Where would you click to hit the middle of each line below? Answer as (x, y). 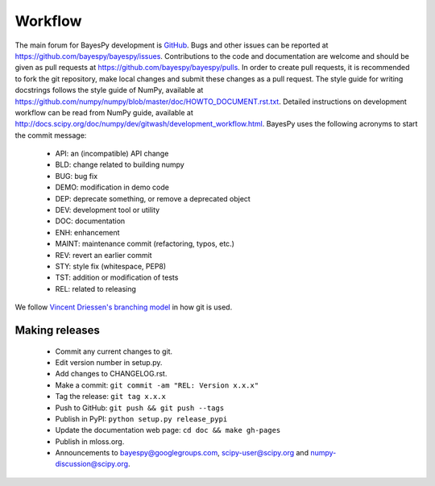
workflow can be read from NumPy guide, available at (104, 112)
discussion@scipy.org (92, 464)
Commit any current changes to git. (114, 351)
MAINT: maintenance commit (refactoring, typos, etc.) (145, 244)
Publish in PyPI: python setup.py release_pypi (141, 418)
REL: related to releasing (96, 289)
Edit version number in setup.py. (109, 362)
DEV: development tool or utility (108, 210)
